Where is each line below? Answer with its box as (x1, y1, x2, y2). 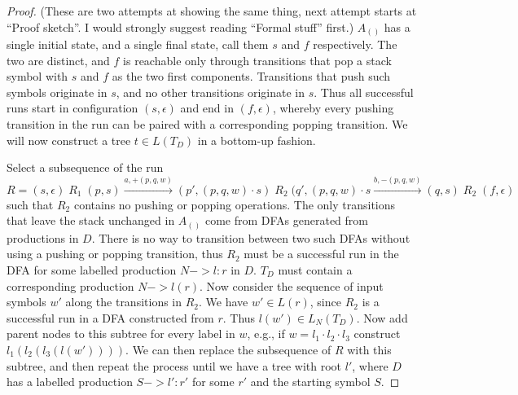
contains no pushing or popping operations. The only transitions (73, 195, 396, 213)
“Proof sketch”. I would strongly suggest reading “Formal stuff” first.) (7, 18, 354, 35)
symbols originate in (7, 83, 108, 100)
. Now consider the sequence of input (200, 277, 384, 294)
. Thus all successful (314, 83, 414, 100)
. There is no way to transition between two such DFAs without (91, 229, 410, 246)
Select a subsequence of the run (7, 159, 164, 176)
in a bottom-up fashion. (197, 131, 316, 148)
